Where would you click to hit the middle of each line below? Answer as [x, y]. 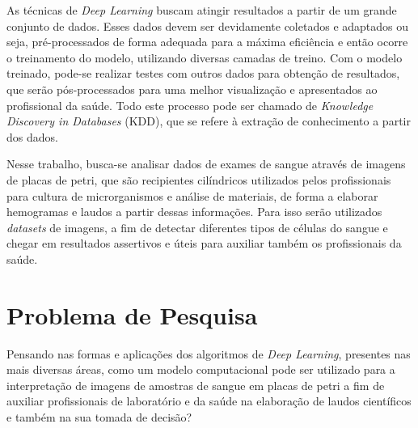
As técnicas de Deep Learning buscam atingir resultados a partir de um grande [202, 10]
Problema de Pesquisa [132, 314]
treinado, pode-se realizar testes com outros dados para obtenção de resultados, [203, 73]
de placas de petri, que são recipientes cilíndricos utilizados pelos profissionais [199, 179]
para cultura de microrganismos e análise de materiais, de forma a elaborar [192, 195]
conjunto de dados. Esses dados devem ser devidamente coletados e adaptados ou [208, 25]
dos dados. [32, 136]
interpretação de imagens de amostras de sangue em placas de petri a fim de [196, 385]
